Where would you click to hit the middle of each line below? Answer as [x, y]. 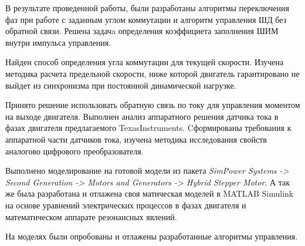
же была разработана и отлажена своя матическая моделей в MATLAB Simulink [150, 193]
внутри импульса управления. [58, 42]
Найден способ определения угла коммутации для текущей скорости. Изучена [145, 62]
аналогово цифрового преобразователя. [74, 151]
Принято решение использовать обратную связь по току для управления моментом [153, 105]
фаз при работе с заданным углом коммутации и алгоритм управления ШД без [146, 19]
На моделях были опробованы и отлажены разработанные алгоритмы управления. [152, 236]
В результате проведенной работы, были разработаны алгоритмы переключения [147, 8]
